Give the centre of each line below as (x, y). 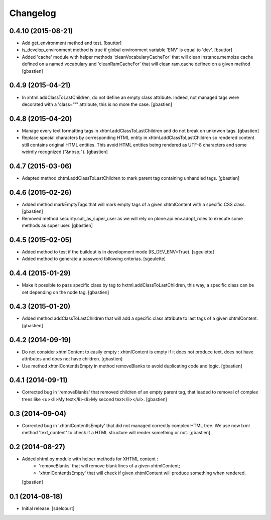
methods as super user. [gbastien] (57, 225)
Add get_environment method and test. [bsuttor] (72, 43)
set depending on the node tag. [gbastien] (65, 292)
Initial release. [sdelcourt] (48, 508)
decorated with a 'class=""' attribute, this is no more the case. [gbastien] (97, 104)
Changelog (33, 13)
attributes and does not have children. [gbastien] (72, 359)
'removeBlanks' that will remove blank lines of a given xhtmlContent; (109, 466)
